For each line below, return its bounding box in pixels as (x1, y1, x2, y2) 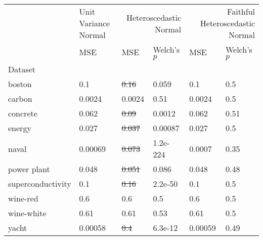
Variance (79, 17, 110, 29)
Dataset (8, 63, 36, 75)
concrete (8, 107, 37, 119)
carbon (8, 93, 32, 104)
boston (8, 78, 32, 90)
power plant (8, 163, 50, 175)
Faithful (227, 6, 255, 17)
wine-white (8, 207, 47, 219)
